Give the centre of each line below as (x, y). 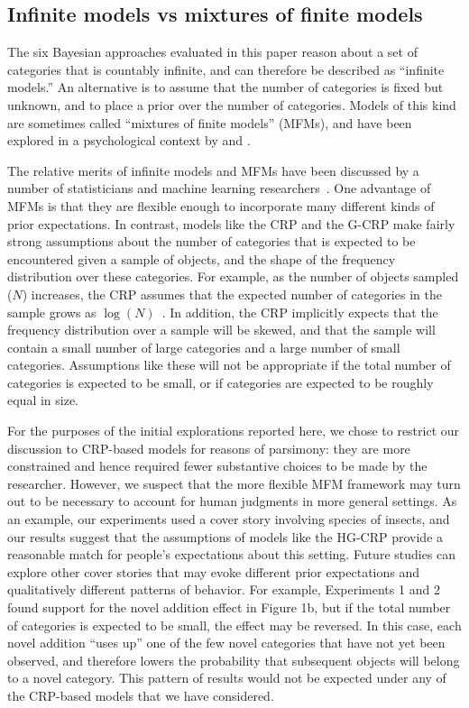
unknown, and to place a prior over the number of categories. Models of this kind (232, 104)
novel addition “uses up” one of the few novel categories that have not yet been (226, 643)
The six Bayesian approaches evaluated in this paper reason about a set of (212, 52)
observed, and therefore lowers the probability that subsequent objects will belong (234, 660)
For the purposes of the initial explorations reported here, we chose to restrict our (234, 431)
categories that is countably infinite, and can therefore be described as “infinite (226, 69)
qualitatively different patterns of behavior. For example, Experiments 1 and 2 (224, 589)
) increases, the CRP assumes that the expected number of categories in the (232, 294)
